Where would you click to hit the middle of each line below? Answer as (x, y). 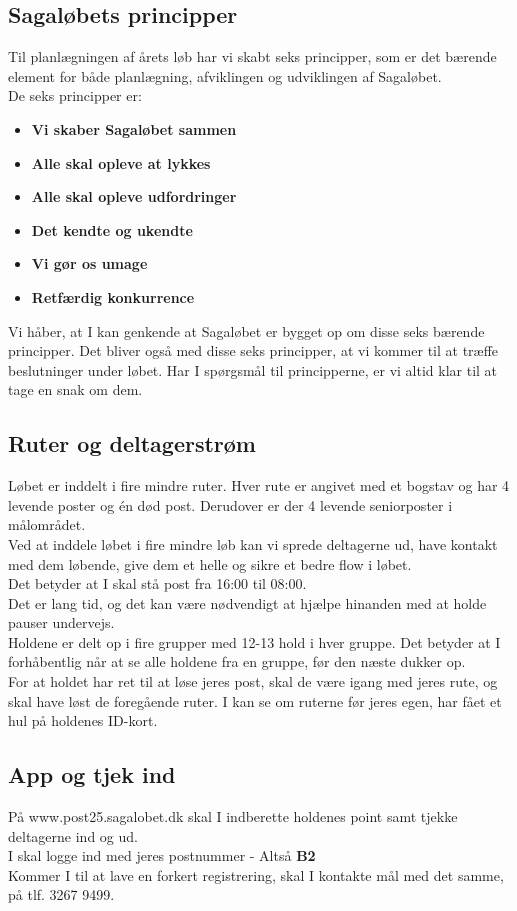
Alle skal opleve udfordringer (134, 196)
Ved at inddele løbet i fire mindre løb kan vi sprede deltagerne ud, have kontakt (253, 543)
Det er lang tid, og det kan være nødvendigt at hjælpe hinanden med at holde (247, 602)
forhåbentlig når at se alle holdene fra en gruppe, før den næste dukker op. (237, 661)
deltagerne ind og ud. (73, 835)
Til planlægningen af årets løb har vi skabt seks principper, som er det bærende (252, 56)
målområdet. (47, 524)
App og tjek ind (92, 774)
